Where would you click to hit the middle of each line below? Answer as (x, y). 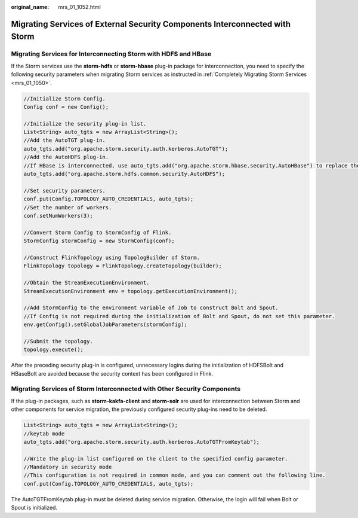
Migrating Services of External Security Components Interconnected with (151, 24)
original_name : (30, 7)
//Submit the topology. (58, 341)
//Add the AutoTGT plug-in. (64, 140)
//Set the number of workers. (68, 207)
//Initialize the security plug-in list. (85, 124)
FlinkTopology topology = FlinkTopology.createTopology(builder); (123, 266)
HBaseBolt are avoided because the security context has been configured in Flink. (112, 373)
